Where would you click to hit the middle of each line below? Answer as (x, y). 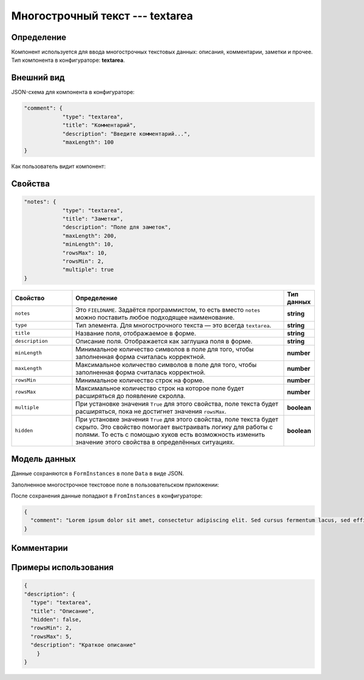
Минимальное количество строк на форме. (140, 380)
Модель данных (43, 459)
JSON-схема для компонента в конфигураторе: (73, 92)
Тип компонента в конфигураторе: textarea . (68, 60)
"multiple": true (88, 270)
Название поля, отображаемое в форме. (136, 333)
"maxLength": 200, (90, 236)
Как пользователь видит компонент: (59, 166)
